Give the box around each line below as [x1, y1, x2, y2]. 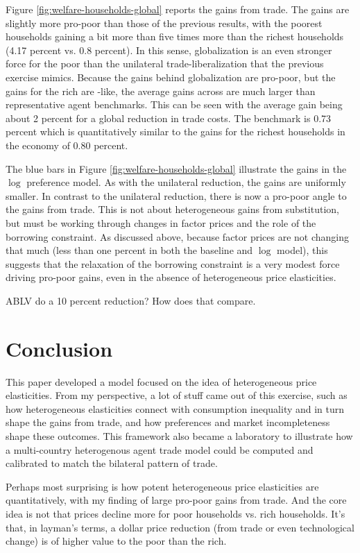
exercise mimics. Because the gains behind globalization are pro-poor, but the [6, 69, 336, 84]
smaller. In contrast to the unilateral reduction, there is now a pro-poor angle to [6, 188, 347, 203]
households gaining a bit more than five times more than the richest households [6, 29, 344, 44]
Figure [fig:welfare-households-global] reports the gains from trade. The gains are [6, 2, 350, 16]
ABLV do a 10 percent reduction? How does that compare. [6, 293, 256, 307]
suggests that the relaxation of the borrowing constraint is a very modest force [6, 256, 340, 271]
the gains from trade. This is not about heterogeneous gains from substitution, [6, 202, 339, 216]
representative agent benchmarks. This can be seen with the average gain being [6, 97, 343, 112]
